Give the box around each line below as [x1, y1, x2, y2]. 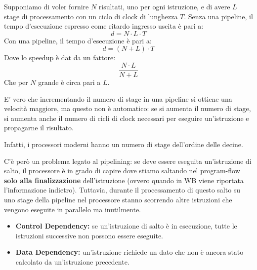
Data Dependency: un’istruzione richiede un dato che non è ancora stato [15, 247, 244, 257]
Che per [4, 77, 28, 87]
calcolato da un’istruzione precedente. [15, 256, 129, 267]
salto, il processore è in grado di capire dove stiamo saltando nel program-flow [4, 165, 240, 176]
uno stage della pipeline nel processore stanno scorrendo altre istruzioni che [4, 194, 232, 204]
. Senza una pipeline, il [184, 11, 253, 21]
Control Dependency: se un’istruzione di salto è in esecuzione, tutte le [15, 221, 237, 231]
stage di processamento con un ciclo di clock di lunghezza [4, 11, 178, 21]
